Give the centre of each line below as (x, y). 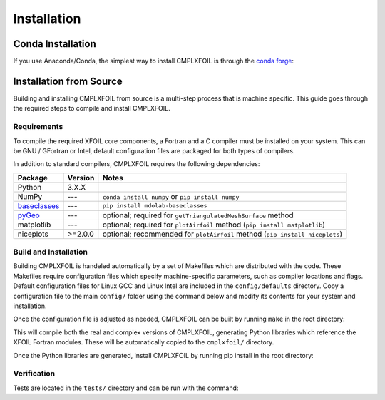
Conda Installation (55, 44)
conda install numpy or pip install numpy (171, 196)
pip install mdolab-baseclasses (155, 206)
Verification (34, 374)
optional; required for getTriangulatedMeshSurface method (198, 215)
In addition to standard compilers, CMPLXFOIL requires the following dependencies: (137, 164)
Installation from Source (68, 81)
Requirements (38, 127)
